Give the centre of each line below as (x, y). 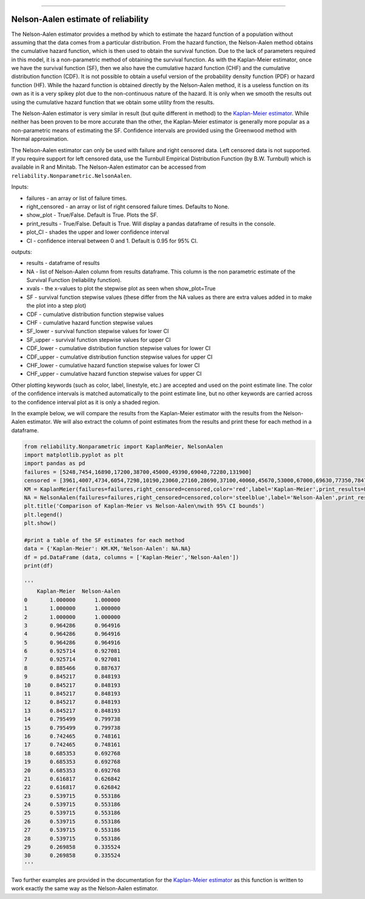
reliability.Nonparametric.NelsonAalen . (71, 175)
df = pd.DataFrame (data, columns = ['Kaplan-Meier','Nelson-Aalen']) (132, 557)
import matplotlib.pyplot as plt (74, 455)
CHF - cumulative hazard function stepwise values (90, 323)
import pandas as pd (54, 464)
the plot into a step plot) (56, 306)
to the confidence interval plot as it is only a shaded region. (85, 402)
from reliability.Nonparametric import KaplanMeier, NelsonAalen (123, 446)
